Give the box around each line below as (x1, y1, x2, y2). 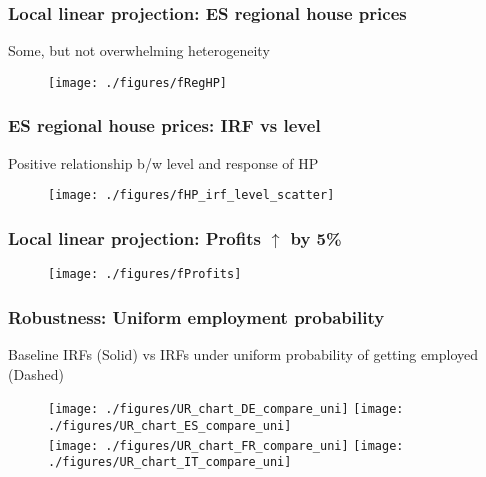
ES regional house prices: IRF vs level (8, 113, 321, 138)
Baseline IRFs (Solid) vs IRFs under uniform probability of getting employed (8, 344, 479, 365)
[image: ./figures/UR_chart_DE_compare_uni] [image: (48, 402, 404, 417)
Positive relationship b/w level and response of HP (8, 152, 319, 173)
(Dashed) (8, 363, 64, 384)
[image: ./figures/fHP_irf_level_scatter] (48, 188, 335, 203)
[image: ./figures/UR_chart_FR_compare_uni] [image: (48, 438, 404, 453)
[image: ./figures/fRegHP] (48, 75, 227, 90)
